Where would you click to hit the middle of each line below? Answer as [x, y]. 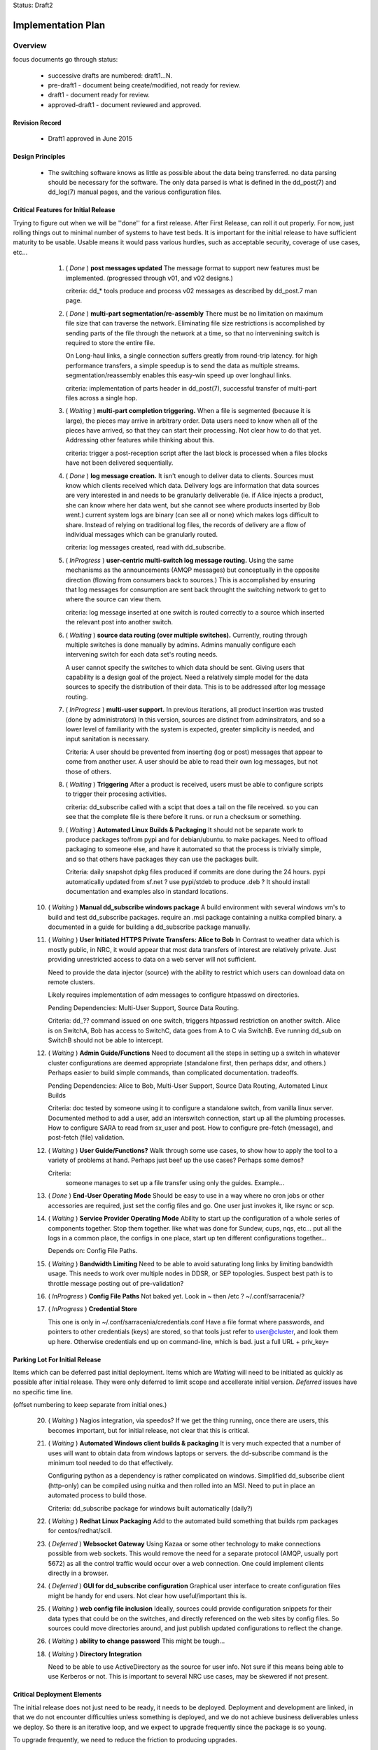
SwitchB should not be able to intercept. [106, 1040]
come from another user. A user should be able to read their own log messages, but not [192, 762]
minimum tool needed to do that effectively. [111, 1463]
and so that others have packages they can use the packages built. [162, 859]
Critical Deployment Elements [57, 1695]
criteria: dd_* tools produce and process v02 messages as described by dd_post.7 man [191, 291]
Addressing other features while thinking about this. [140, 440]
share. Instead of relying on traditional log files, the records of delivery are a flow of [186, 524]
